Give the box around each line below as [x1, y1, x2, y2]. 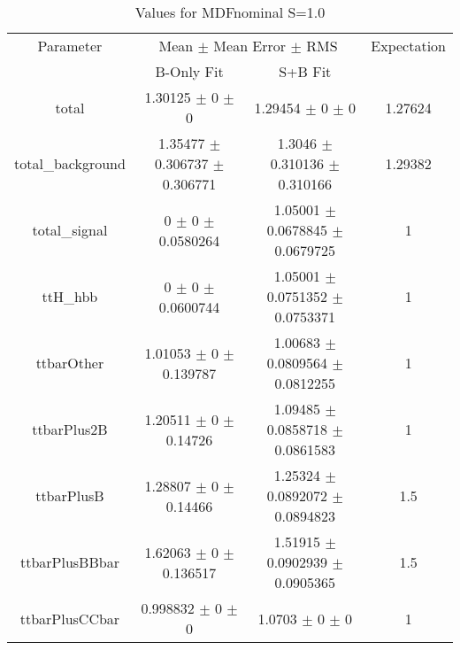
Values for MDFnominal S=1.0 [134, 2, 326, 22]
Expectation [371, 35, 446, 56]
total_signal [32, 220, 108, 240]
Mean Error [213, 35, 287, 56]
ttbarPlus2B [32, 419, 108, 439]
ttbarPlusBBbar [19, 552, 119, 572]
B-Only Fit [155, 61, 224, 81]
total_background [14, 153, 126, 174]
